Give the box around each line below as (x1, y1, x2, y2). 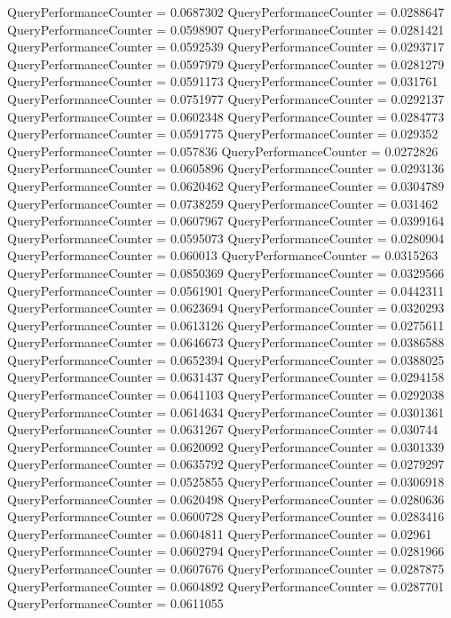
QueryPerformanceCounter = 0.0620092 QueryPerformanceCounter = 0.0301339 (7, 437, 445, 456)
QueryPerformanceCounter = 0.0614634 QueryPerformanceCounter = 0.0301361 (7, 402, 445, 421)
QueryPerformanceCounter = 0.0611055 (7, 594, 224, 613)
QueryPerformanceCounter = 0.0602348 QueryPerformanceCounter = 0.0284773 (7, 107, 445, 125)
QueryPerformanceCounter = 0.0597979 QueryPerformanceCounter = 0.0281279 (7, 54, 445, 73)
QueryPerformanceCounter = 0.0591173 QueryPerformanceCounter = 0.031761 (7, 72, 439, 91)
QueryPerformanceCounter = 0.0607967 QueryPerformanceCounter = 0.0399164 (7, 211, 445, 230)
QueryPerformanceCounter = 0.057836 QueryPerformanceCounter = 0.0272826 (7, 141, 439, 160)
